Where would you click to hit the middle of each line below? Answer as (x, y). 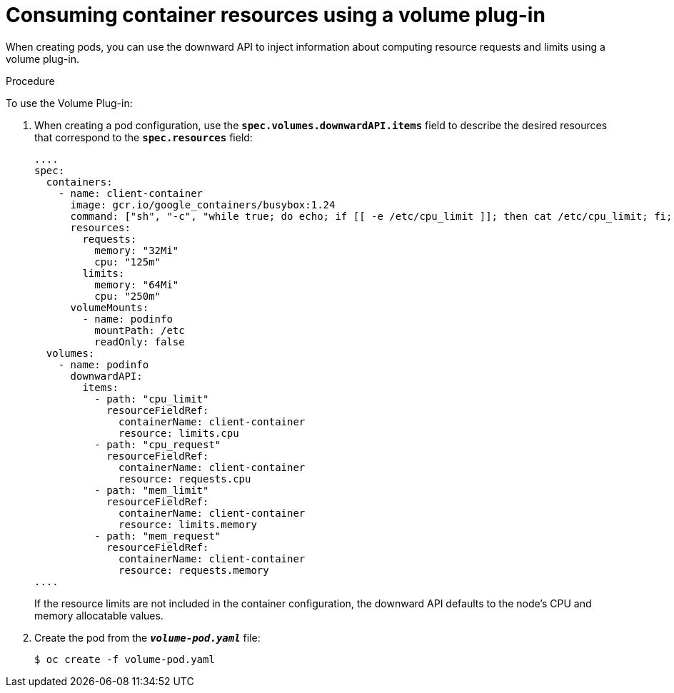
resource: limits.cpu (179, 433)
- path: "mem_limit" (152, 490)
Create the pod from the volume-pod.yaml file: (147, 637)
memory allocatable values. (99, 615)
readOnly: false (140, 342)
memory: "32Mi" (137, 250)
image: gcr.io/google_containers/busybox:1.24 (203, 204)
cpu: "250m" (128, 296)
